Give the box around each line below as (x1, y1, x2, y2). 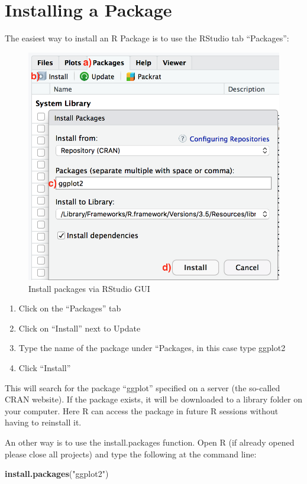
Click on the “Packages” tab (18, 302, 121, 314)
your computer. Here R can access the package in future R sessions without (5, 404, 279, 417)
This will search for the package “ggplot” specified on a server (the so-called (5, 381, 280, 394)
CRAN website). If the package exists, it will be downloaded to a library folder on (5, 393, 302, 405)
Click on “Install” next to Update (18, 321, 141, 334)
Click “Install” (18, 362, 71, 374)
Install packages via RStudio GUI (28, 282, 150, 294)
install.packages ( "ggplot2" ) (5, 467, 109, 480)
